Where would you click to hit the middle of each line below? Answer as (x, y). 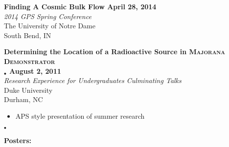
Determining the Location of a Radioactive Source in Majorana (115, 52)
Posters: (18, 140)
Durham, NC (23, 99)
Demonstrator (30, 61)
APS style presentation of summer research (80, 115)
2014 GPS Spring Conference (48, 16)
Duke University (28, 90)
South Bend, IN (28, 35)
